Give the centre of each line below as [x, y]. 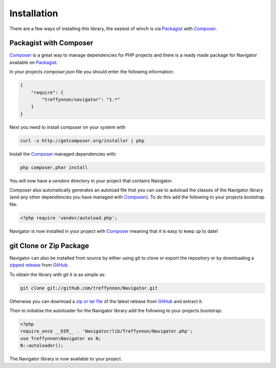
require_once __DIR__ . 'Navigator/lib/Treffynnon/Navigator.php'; [107, 331]
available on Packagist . [34, 62]
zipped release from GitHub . [39, 265]
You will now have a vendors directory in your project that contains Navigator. [91, 181]
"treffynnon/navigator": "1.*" [81, 100]
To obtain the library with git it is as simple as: [57, 274]
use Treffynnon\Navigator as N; [61, 338]
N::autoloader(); [42, 346]
